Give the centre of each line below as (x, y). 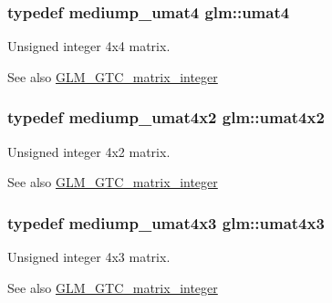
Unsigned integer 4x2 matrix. (89, 151)
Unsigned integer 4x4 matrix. (89, 46)
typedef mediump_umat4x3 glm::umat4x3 (166, 222)
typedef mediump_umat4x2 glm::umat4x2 (166, 117)
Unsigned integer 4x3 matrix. (89, 257)
